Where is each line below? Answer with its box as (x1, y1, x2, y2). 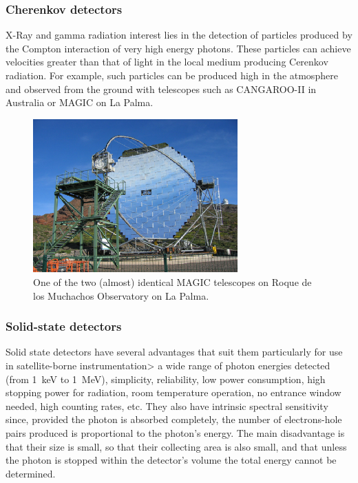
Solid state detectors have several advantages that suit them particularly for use (6, 345, 343, 359)
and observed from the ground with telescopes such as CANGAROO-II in (6, 81, 317, 96)
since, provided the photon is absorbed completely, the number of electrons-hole (6, 412, 342, 427)
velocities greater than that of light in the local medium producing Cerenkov (6, 54, 328, 69)
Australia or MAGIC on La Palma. (6, 95, 154, 110)
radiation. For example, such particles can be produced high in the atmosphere (6, 68, 338, 82)
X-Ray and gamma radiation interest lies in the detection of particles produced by (6, 28, 352, 42)
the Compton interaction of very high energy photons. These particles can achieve (6, 41, 351, 55)
